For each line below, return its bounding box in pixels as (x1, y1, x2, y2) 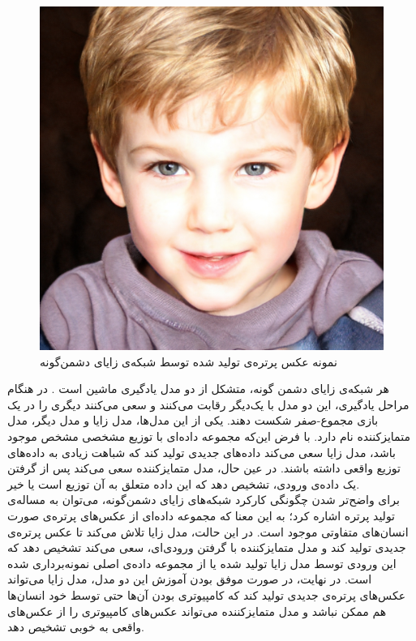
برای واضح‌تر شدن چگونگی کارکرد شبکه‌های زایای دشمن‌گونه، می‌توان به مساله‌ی (7, 491, 400, 508)
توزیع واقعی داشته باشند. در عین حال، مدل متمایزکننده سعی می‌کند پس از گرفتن (7, 459, 401, 476)
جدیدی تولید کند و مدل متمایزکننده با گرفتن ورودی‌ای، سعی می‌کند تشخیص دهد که (7, 539, 406, 556)
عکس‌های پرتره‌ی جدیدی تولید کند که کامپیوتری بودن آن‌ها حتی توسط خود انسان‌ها (7, 586, 406, 603)
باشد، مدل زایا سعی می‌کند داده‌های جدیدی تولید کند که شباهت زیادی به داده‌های (7, 443, 396, 460)
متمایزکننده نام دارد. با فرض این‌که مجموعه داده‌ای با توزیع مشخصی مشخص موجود (7, 427, 410, 444)
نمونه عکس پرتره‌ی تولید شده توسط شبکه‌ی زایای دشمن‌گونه (40, 353, 337, 370)
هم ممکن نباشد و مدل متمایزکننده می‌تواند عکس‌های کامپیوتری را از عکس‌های (7, 602, 387, 619)
